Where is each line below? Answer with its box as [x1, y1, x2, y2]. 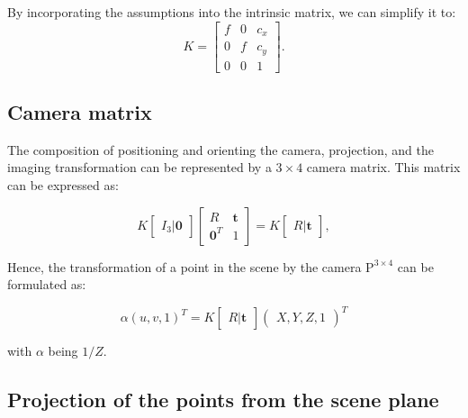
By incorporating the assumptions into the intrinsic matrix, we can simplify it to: [7, 3, 456, 21]
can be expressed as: [7, 175, 119, 194]
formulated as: [7, 275, 86, 294]
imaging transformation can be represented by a [7, 158, 272, 177]
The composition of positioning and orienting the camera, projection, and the [7, 140, 434, 159]
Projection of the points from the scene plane [7, 386, 439, 413]
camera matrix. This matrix [306, 158, 461, 177]
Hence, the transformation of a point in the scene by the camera [7, 257, 362, 276]
